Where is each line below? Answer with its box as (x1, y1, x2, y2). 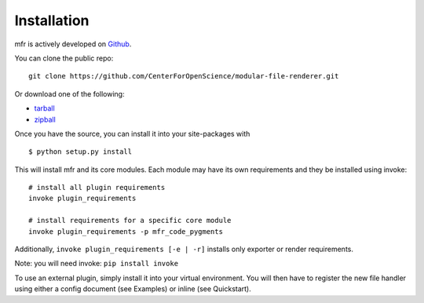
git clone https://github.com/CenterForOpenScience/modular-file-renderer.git (28, 71, 339, 81)
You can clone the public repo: (14, 53, 114, 63)
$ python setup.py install (28, 148, 133, 156)
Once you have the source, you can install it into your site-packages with (14, 129, 250, 138)
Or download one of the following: (14, 89, 125, 98)
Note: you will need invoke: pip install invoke (14, 259, 179, 268)
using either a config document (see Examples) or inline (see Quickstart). (14, 284, 251, 294)
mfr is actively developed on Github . (14, 39, 132, 49)
